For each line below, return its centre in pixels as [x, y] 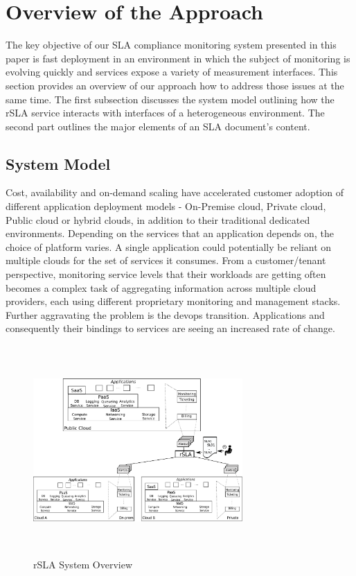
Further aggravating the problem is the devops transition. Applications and [165, 314]
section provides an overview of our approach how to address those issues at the [175, 85]
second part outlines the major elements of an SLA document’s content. [158, 126]
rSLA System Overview [83, 564]
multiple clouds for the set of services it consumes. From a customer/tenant [166, 260]
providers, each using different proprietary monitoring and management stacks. [173, 301]
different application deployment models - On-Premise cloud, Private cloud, [166, 206]
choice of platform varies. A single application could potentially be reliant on [169, 246]
